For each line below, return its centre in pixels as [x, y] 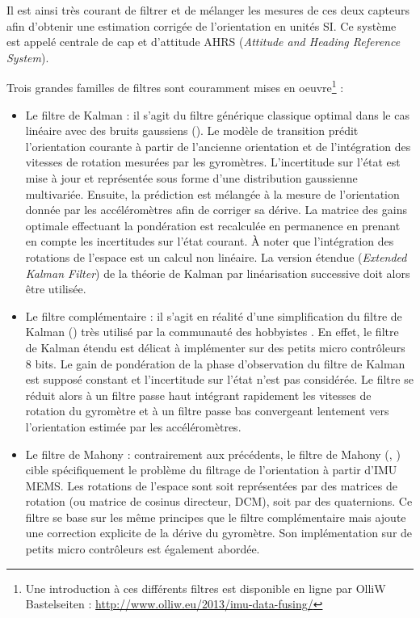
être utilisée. [56, 289]
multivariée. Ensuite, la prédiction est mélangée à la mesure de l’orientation [212, 193]
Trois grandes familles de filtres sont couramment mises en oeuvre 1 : [175, 86]
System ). [28, 57]
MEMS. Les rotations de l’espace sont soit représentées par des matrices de [211, 485]
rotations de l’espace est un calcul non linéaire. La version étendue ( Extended [216, 256]
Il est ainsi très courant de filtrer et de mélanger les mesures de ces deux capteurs [208, 10]
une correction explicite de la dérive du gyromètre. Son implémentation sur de [219, 533]
